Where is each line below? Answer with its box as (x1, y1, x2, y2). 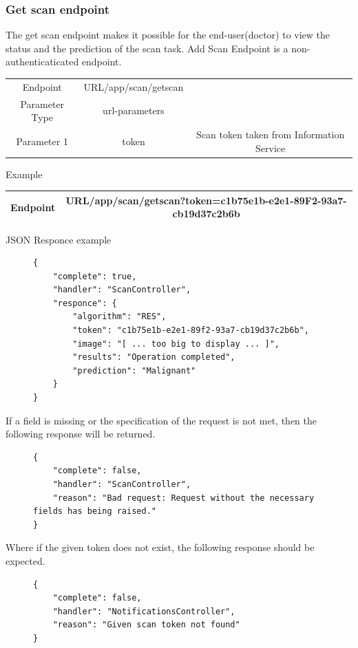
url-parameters (103, 103, 165, 118)
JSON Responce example (6, 232, 112, 246)
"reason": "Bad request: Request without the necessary (52, 493, 315, 503)
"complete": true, (52, 271, 137, 281)
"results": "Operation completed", (72, 352, 235, 363)
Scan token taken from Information (196, 127, 345, 142)
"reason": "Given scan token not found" (52, 620, 240, 630)
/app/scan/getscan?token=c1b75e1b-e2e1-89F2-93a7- (89, 193, 347, 207)
